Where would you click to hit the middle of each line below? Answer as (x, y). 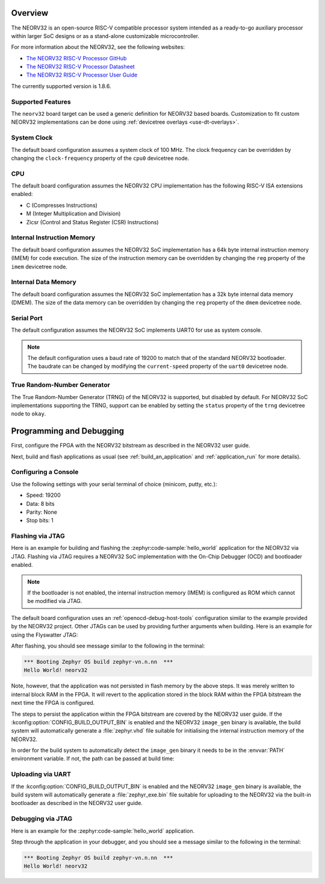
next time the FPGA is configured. (53, 703)
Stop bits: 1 (40, 520)
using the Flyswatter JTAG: (45, 635)
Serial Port (27, 318)
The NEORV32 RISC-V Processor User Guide (82, 75)
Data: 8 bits (40, 504)
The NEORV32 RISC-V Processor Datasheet (80, 67)
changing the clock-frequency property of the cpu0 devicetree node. (100, 158)
